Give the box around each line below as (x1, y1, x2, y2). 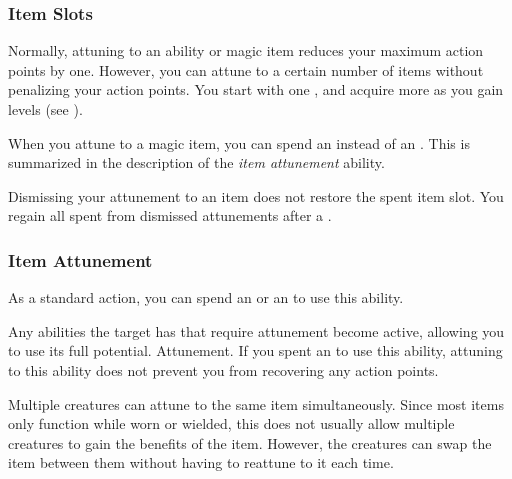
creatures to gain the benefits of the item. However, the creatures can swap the (8, 432, 492, 453)
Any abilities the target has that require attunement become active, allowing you (8, 320, 505, 341)
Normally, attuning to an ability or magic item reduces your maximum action (8, 40, 484, 61)
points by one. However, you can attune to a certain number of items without (8, 59, 484, 80)
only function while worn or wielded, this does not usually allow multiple (8, 413, 455, 434)
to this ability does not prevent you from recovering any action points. (8, 359, 439, 380)
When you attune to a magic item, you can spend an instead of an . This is (8, 132, 470, 153)
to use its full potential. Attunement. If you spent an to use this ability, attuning (8, 340, 503, 361)
